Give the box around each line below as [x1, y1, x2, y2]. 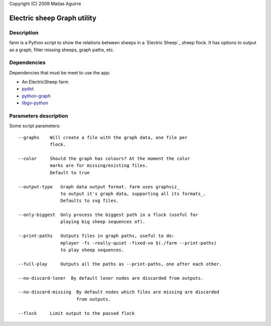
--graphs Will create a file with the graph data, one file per [18, 135, 188, 140]
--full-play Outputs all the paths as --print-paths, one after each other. [18, 261, 222, 267]
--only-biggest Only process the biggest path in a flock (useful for [18, 212, 198, 218]
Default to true [50, 170, 90, 175]
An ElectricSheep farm [22, 79, 69, 85]
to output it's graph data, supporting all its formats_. [60, 191, 206, 196]
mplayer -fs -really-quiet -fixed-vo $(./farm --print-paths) [60, 240, 217, 246]
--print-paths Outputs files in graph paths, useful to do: [18, 233, 175, 239]
